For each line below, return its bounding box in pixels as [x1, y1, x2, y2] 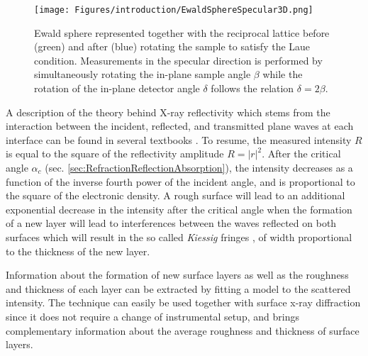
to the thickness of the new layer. [6, 243, 150, 258]
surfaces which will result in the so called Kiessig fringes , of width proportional [6, 229, 352, 244]
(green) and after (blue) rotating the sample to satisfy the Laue [34, 39, 311, 54]
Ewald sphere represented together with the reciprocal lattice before [34, 25, 330, 40]
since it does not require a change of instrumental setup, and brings [6, 308, 299, 323]
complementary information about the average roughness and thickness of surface [6, 323, 359, 338]
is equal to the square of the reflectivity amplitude [6, 146, 224, 161]
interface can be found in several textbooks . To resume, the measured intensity [6, 132, 352, 147]
